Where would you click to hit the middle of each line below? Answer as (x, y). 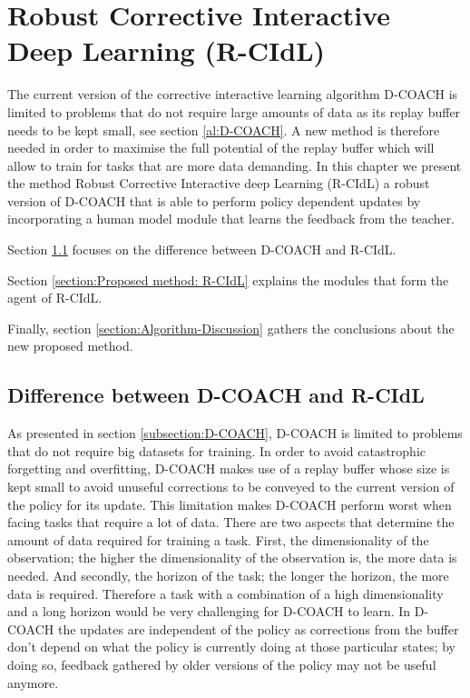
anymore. (33, 682)
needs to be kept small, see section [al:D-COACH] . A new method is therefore (224, 130)
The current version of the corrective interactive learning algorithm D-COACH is (233, 94)
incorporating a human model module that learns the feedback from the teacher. (231, 219)
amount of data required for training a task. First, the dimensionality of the (218, 539)
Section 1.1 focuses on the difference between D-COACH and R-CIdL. (202, 249)
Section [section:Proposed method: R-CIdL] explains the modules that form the (228, 279)
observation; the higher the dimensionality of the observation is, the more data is (232, 558)
